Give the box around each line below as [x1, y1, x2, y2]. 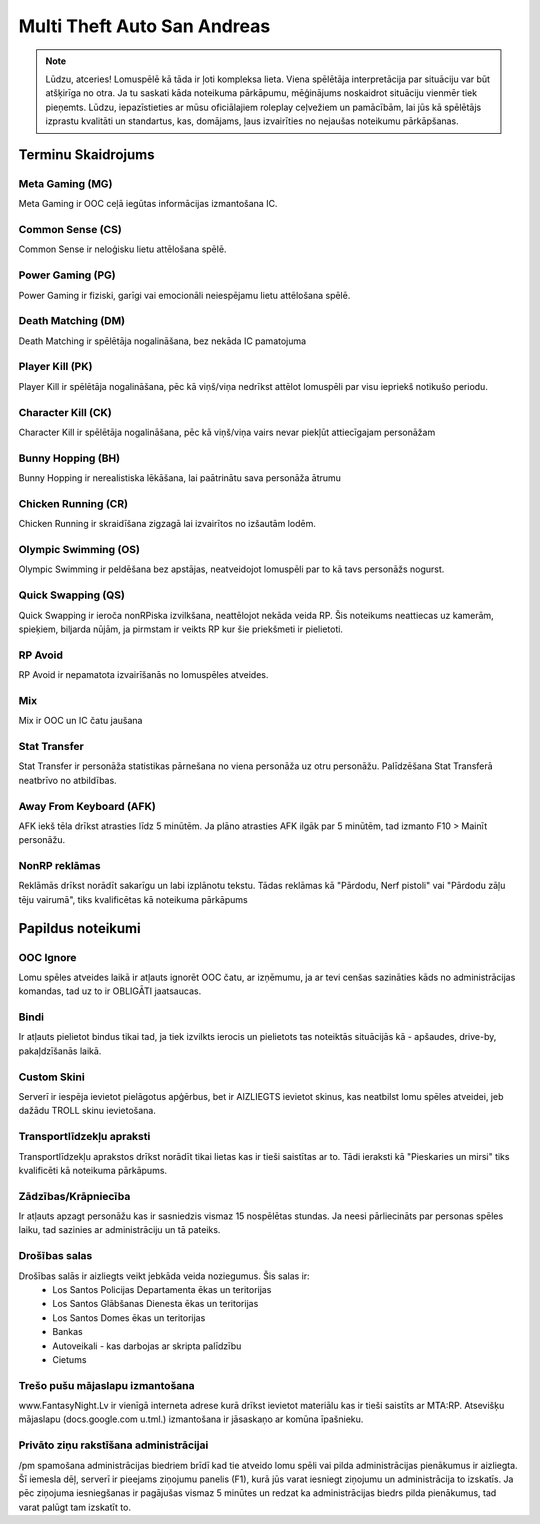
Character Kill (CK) [18, 405, 112, 419]
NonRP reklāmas [18, 859, 101, 873]
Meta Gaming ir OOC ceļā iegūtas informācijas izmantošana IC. [18, 198, 278, 210]
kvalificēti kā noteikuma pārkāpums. [18, 1164, 168, 1176]
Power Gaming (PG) [18, 268, 116, 282]
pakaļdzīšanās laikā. [18, 1045, 102, 1057]
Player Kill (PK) [18, 360, 93, 374]
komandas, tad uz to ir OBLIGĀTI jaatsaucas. [18, 985, 202, 997]
